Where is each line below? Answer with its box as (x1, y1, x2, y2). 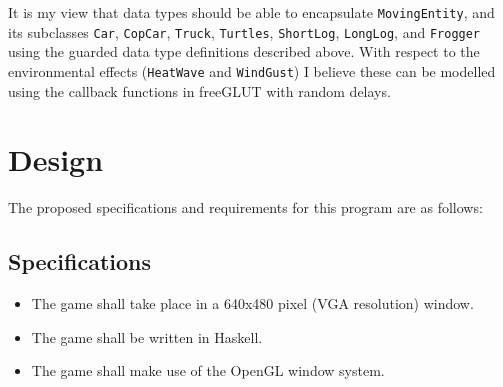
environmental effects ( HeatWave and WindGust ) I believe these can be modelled (8, 60, 496, 81)
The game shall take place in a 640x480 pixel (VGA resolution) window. (31, 293, 474, 314)
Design (8, 139, 104, 180)
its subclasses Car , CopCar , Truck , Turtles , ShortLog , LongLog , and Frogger (8, 21, 481, 42)
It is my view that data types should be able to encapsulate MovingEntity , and (8, 2, 495, 22)
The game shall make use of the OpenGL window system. (31, 360, 385, 381)
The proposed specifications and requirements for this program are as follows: (8, 197, 483, 218)
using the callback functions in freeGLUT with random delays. (8, 80, 391, 101)
